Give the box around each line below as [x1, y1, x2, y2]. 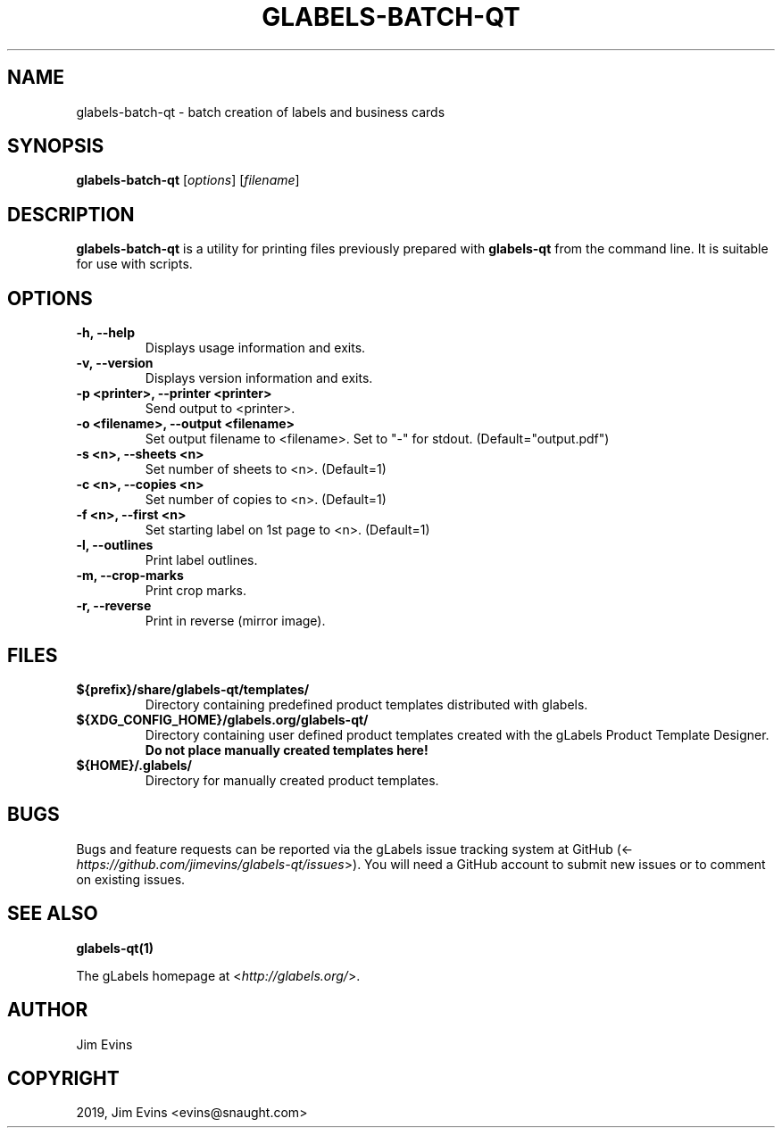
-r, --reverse [76, 598, 152, 614]
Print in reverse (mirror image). [145, 613, 326, 629]
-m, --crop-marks [76, 567, 184, 584]
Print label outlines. [145, 552, 258, 568]
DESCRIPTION [7, 203, 135, 226]
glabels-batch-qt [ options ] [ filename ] [76, 172, 300, 188]
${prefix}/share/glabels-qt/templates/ [76, 681, 310, 697]
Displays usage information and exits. [145, 340, 366, 356]
